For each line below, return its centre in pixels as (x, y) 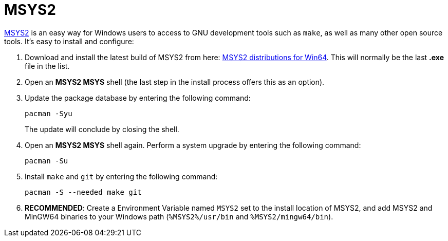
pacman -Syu (49, 113)
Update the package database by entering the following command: (138, 98)
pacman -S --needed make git (83, 192)
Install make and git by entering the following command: (121, 176)
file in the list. (47, 66)
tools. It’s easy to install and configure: (69, 41)
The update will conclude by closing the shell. (102, 129)
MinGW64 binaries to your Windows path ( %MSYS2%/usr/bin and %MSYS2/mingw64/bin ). (179, 216)
